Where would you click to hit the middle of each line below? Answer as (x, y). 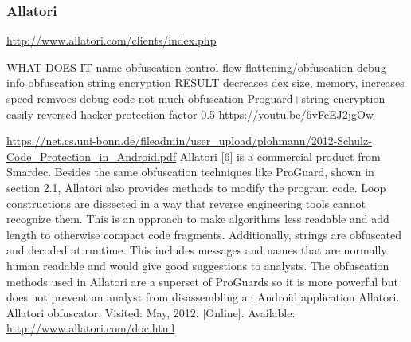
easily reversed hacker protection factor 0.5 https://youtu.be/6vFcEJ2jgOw (190, 114)
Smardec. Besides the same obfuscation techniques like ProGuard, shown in (190, 172)
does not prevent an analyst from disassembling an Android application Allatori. (203, 297)
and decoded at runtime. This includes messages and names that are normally (197, 250)
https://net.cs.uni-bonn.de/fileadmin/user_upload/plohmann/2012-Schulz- (189, 141)
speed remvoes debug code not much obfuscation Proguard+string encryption (196, 98)
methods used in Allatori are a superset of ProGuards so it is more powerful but (202, 281)
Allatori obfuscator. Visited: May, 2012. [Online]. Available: (151, 312)
